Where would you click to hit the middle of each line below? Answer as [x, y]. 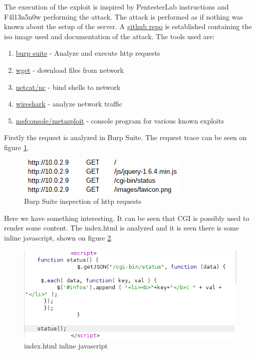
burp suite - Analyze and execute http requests [88, 53]
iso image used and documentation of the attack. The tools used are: [109, 36]
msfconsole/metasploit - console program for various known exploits [120, 120]
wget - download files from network [70, 70]
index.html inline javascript [66, 345]
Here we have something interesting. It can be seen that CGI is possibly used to [127, 218]
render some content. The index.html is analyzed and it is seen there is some [122, 228]
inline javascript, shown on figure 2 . [59, 237]
